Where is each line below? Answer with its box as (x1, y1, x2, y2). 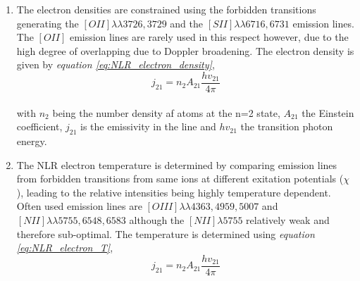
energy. (16, 134, 47, 149)
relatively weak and (246, 212, 330, 227)
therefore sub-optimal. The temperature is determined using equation (16, 226, 315, 241)
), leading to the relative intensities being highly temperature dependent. (16, 185, 331, 199)
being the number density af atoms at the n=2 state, (52, 105, 280, 120)
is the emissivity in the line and (80, 119, 216, 134)
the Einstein (302, 105, 354, 120)
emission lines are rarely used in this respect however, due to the (69, 30, 349, 44)
